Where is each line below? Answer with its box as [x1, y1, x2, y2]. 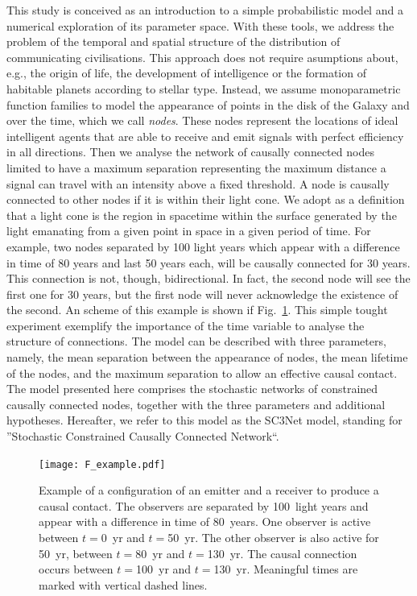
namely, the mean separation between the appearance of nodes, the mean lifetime [6, 349, 408, 366]
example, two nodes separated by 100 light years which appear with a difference [6, 238, 400, 255]
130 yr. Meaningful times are [213, 561, 358, 577]
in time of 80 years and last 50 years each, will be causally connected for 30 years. [6, 254, 411, 271]
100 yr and [136, 561, 192, 577]
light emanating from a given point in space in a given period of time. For [6, 222, 371, 239]
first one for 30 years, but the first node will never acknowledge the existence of [6, 285, 398, 302]
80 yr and [135, 544, 185, 561]
